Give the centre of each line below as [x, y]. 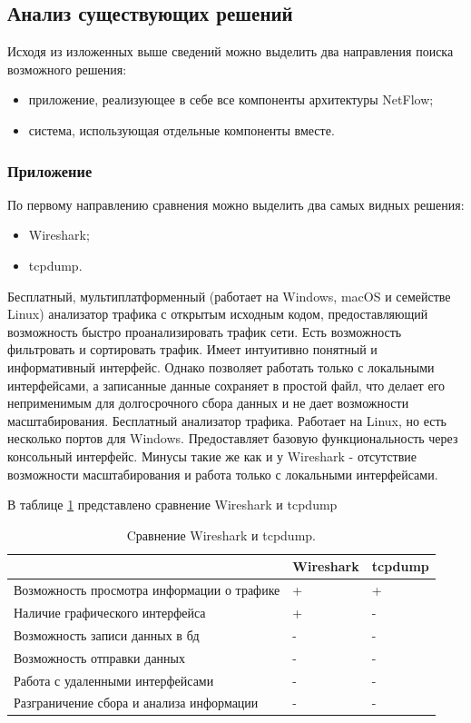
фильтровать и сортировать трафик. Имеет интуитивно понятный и [192, 349]
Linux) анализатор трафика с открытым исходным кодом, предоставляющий [218, 314]
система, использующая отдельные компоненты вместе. [182, 129]
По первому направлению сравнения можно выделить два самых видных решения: [236, 204]
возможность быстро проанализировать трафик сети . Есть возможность [205, 331]
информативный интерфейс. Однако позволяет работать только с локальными [221, 366]
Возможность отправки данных [100, 657]
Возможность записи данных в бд [107, 634]
